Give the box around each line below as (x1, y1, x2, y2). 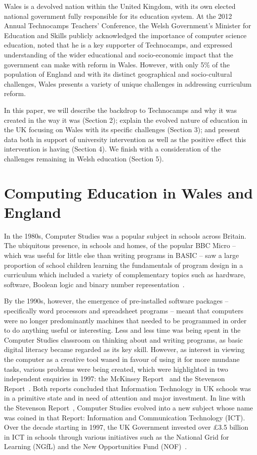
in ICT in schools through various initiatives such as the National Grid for (4, 431, 229, 442)
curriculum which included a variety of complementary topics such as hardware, (4, 269, 246, 280)
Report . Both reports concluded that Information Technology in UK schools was (4, 383, 251, 393)
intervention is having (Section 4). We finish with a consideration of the (4, 144, 221, 154)
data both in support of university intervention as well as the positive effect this (4, 134, 246, 144)
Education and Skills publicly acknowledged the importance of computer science (4, 30, 247, 40)
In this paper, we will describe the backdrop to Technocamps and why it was (4, 104, 237, 115)
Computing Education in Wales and (4, 182, 253, 202)
